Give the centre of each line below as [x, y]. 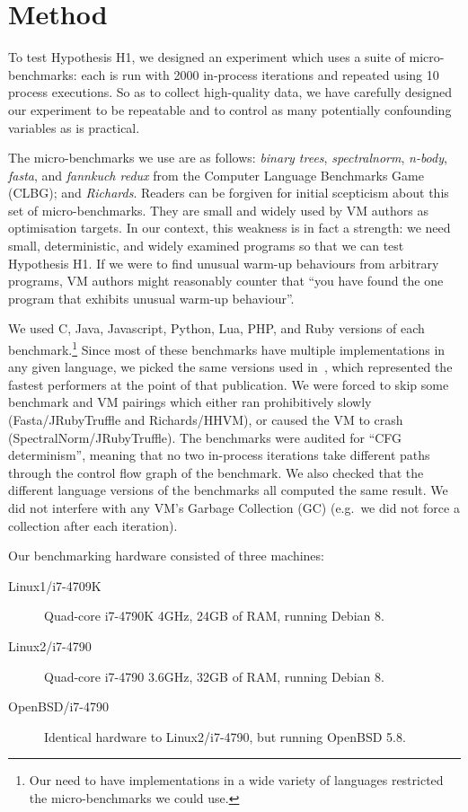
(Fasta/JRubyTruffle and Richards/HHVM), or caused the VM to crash [206, 420]
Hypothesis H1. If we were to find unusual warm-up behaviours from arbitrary [224, 263]
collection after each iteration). [93, 525]
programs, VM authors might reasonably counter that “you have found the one [226, 281]
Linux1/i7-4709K [55, 585]
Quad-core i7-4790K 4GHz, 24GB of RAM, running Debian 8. [214, 616]
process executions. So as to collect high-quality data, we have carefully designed [230, 92]
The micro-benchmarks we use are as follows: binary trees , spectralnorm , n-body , [228, 158]
